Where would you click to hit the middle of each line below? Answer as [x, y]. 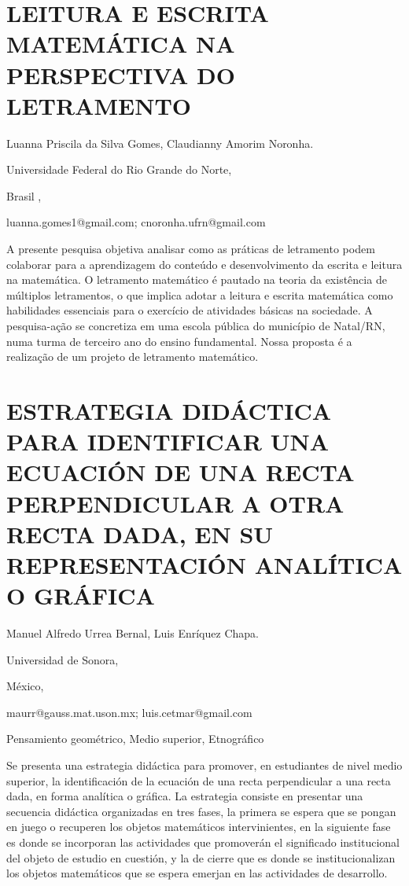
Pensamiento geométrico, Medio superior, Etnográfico [135, 739]
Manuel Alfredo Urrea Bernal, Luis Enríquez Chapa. [133, 633]
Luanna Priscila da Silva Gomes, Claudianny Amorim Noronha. [160, 143]
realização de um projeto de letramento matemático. [133, 357]
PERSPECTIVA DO [121, 74]
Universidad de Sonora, [63, 659]
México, [25, 686]
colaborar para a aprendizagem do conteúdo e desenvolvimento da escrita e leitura [204, 264]
